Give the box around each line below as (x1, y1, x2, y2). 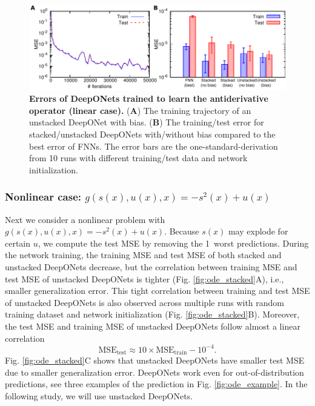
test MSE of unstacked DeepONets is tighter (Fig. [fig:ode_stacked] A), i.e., (5, 272, 284, 285)
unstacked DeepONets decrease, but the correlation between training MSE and (5, 261, 297, 273)
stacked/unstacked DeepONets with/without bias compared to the (29, 128, 276, 141)
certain (5, 236, 31, 249)
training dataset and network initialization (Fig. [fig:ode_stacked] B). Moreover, (5, 308, 300, 321)
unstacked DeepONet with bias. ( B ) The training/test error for (29, 116, 264, 128)
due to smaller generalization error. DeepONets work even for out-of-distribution (5, 365, 304, 378)
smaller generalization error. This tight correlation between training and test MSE (5, 284, 310, 297)
